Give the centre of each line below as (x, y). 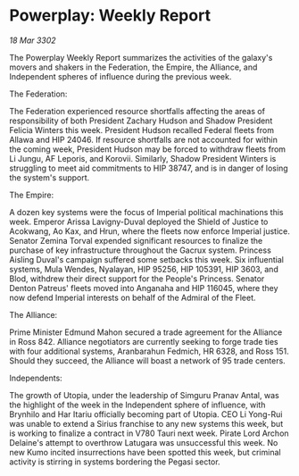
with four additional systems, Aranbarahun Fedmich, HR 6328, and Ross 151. (149, 351)
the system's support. (50, 177)
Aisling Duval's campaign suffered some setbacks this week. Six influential (146, 259)
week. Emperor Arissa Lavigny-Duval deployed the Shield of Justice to (139, 221)
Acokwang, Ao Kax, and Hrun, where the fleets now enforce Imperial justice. (149, 231)
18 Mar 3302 (33, 40)
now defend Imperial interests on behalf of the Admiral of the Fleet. (133, 297)
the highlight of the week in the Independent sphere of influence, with (137, 405)
